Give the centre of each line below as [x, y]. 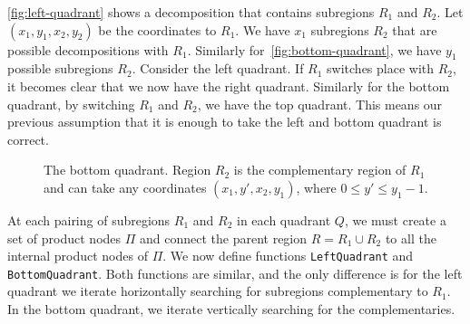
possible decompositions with [88, 49]
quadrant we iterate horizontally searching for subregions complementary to [218, 291]
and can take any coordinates [125, 187]
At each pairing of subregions [89, 219]
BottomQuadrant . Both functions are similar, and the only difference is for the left [235, 273]
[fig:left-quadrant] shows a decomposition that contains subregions [191, 12]
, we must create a [395, 219]
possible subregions [60, 68]
